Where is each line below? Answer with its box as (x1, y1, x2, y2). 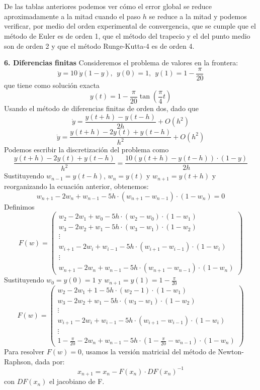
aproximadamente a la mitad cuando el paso (4, 11, 141, 21)
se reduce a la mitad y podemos (149, 11, 247, 21)
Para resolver (4, 346, 45, 357)
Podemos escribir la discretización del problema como (4, 144, 169, 155)
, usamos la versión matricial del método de (81, 346, 216, 357)
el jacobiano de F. (49, 376, 105, 386)
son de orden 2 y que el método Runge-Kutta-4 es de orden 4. (4, 40, 195, 51)
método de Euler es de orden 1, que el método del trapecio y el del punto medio (4, 30, 250, 41)
